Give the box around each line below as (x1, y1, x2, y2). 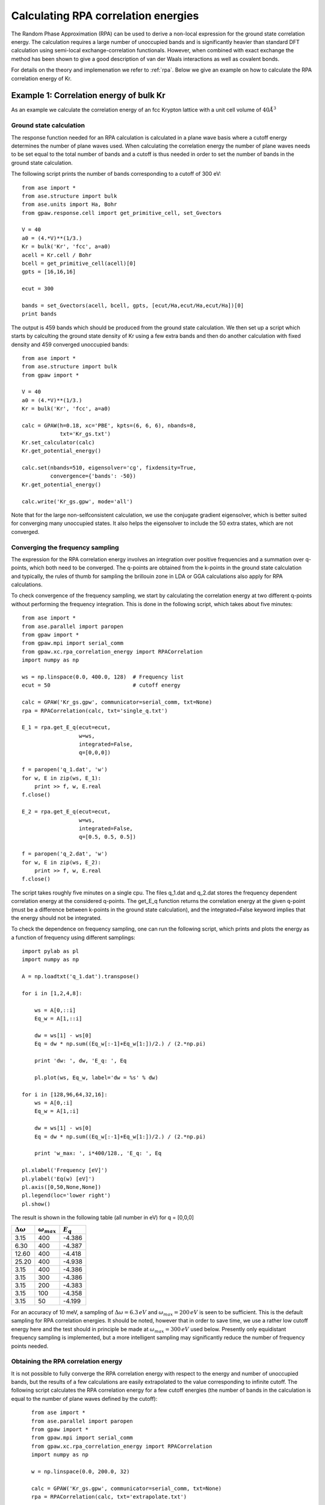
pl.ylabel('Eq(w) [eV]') (22, 1175, 95, 1182)
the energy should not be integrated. (11, 914, 102, 921)
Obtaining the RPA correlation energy (11, 1358, 123, 1366)
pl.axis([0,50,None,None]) (22, 1184, 102, 1190)
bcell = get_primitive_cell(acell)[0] (22, 260, 137, 267)
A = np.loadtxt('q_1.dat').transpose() (22, 973, 140, 980)
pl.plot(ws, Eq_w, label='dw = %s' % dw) (34, 1074, 159, 1081)
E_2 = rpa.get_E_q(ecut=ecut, (22, 808, 111, 815)
